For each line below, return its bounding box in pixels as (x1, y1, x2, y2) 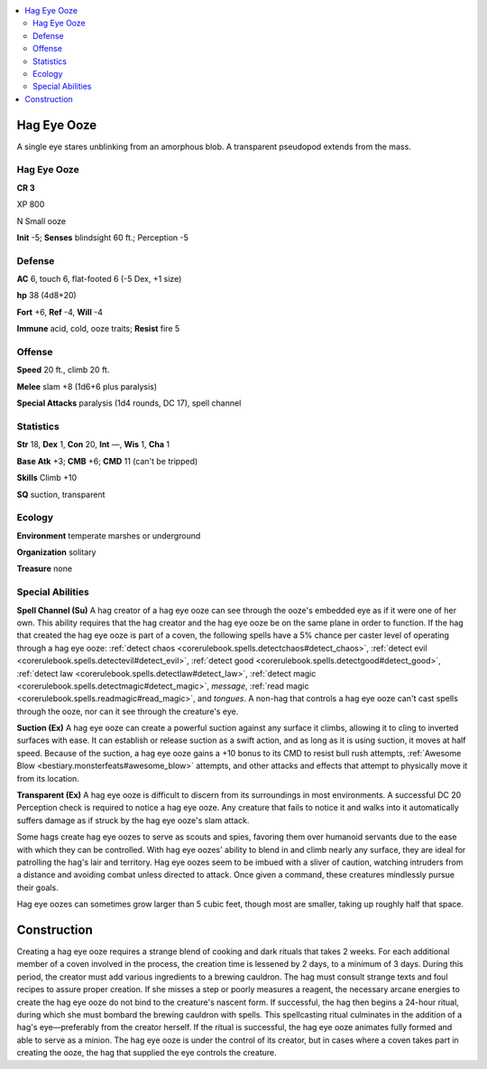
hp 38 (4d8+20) (16, 290, 77, 301)
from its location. (16, 773, 80, 783)
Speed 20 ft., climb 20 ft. (16, 364, 110, 375)
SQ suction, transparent (16, 489, 106, 500)
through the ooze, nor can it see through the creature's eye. (16, 706, 239, 717)
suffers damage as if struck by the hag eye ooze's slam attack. (16, 814, 250, 826)
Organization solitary (16, 547, 96, 558)
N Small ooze (16, 215, 67, 226)
